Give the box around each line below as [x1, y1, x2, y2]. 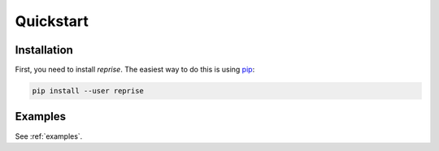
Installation [15, 43, 73, 57]
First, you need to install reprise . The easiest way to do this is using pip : [15, 65, 255, 75]
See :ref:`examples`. [15, 131, 83, 141]
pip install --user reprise [32, 86, 144, 96]
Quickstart [15, 12, 89, 30]
